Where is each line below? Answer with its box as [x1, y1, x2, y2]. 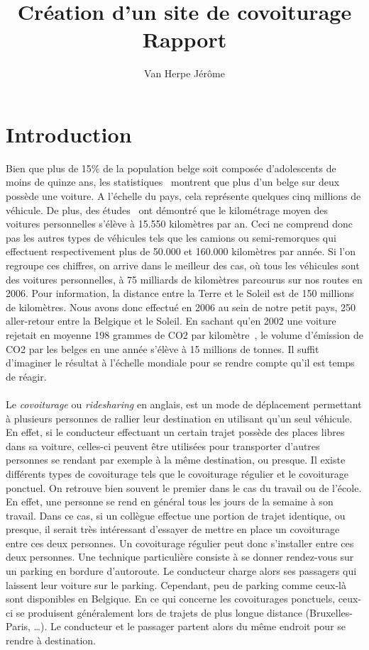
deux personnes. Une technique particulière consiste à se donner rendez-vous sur [6, 549, 354, 564]
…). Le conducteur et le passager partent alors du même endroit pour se [33, 619, 346, 634]
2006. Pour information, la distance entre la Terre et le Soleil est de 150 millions [6, 286, 354, 301]
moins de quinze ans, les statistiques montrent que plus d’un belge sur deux [6, 174, 340, 189]
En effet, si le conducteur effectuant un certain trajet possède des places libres [6, 425, 345, 439]
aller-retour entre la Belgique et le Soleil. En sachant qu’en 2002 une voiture [6, 313, 336, 328]
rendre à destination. [6, 633, 96, 648]
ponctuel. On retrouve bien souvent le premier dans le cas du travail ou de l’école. [6, 480, 362, 495]
